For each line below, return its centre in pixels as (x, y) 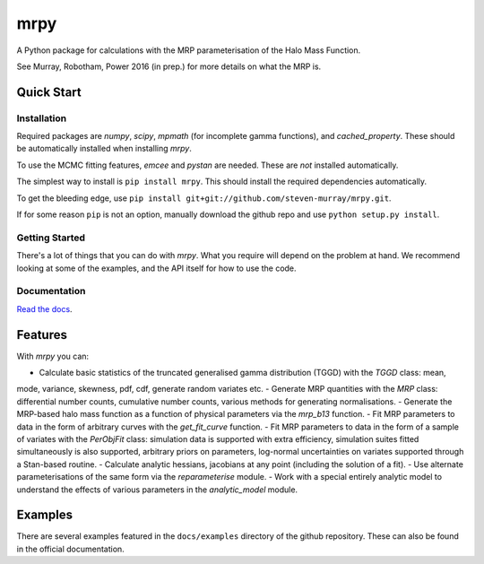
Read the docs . (44, 308)
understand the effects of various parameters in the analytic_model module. (157, 490)
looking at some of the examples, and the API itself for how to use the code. (156, 268)
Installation (42, 118)
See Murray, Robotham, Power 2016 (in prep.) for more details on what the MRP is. (169, 66)
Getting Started (51, 238)
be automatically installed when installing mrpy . (104, 149)
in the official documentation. (70, 549)
